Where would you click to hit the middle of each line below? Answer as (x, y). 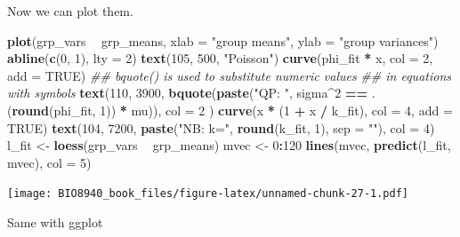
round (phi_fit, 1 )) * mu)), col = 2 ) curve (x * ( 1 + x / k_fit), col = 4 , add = (232, 110)
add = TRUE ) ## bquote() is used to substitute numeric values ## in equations (229, 75)
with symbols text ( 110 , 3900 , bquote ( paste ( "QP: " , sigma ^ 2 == (188, 93)
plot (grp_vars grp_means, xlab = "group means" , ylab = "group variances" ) (223, 40)
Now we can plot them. (70, 11)
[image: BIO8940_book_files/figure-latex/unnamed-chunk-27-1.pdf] (208, 194)
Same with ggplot (55, 222)
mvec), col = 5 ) (49, 162)
